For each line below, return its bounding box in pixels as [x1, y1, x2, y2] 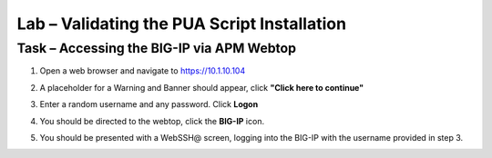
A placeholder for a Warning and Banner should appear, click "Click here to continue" [39, 82, 364, 93]
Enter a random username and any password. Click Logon [39, 99, 259, 110]
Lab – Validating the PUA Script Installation [16, 14, 346, 34]
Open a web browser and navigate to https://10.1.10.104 [39, 65, 246, 76]
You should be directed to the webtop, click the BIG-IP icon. [39, 115, 264, 126]
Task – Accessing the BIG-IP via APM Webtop [16, 40, 296, 56]
